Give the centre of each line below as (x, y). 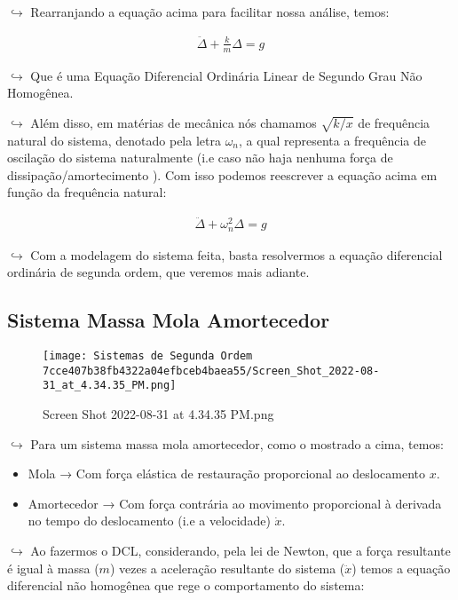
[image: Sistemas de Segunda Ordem (148, 356)
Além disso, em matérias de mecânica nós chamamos (174, 122)
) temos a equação (401, 568)
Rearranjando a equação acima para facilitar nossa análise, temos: (210, 12)
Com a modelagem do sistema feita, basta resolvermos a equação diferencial (237, 254)
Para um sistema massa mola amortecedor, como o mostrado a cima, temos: (237, 443)
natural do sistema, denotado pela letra (114, 140)
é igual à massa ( (53, 568)
